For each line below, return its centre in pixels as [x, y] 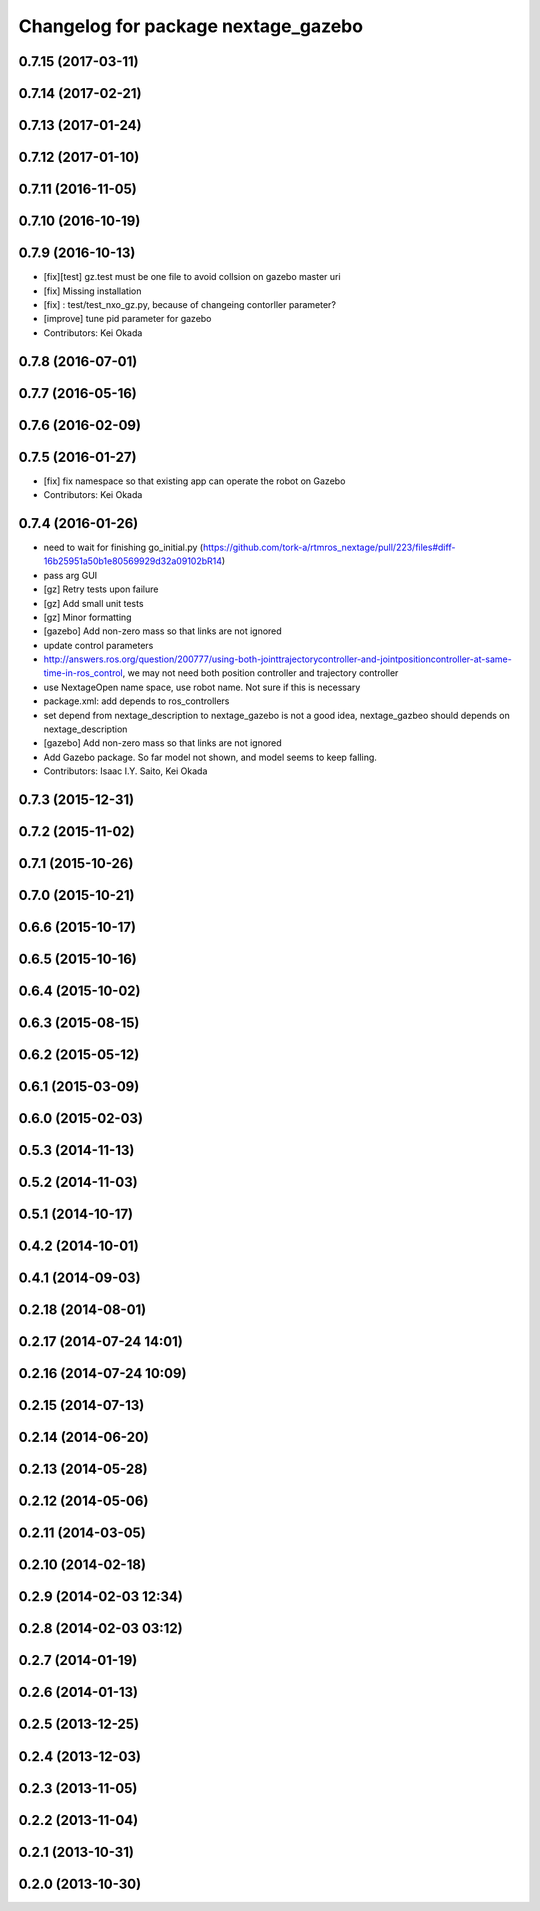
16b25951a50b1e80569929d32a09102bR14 [133, 561]
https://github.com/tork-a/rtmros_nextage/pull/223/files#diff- [329, 547]
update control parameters [98, 645]
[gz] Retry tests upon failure [101, 589]
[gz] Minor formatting [87, 617]
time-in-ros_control [83, 673]
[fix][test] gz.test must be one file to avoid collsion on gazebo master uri [192, 277]
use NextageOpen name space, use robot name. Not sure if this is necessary [202, 687]
